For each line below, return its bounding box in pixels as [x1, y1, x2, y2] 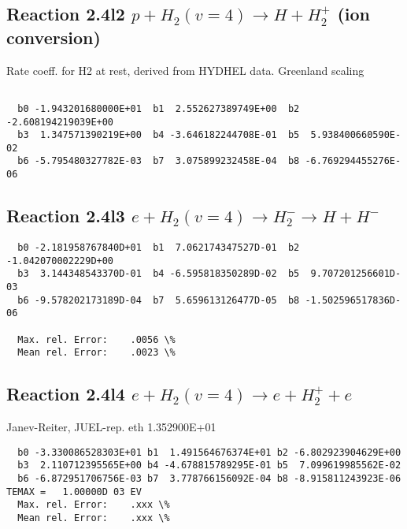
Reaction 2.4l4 [6, 382, 125, 406]
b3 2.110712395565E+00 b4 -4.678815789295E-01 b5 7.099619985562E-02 [17, 460, 401, 471]
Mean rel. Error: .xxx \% [17, 512, 170, 523]
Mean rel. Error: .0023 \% [17, 347, 176, 359]
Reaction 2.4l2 [6, 2, 125, 26]
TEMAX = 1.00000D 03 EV [6, 486, 142, 497]
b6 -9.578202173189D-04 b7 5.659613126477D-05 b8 [17, 294, 300, 306]
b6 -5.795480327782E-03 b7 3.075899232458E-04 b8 [17, 155, 300, 167]
